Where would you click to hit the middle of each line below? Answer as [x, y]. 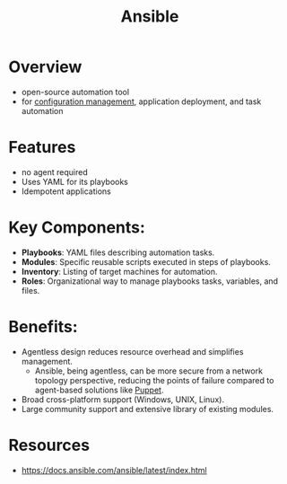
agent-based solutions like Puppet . [99, 390]
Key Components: [77, 228]
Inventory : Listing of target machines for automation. [119, 271]
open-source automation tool [75, 92]
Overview [45, 67]
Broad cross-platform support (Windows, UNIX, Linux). [123, 399]
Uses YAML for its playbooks [75, 181]
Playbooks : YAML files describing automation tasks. [118, 252]
